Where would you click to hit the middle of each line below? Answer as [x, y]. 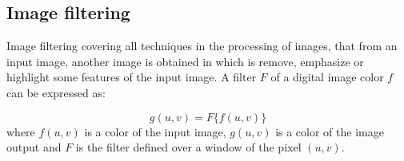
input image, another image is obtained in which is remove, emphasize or [185, 61]
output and [34, 147]
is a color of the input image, [155, 131]
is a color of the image [330, 131]
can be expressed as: [56, 92]
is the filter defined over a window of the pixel [188, 147]
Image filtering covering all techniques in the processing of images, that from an [202, 46]
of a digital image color [327, 77]
